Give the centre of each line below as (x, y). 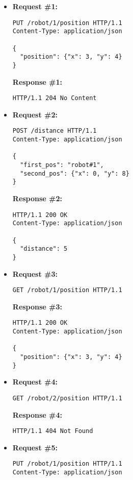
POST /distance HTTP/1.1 (55, 131)
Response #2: (37, 198)
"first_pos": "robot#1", (62, 165)
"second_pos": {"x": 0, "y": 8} (75, 173)
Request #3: (35, 273)
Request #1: (35, 6)
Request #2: (35, 114)
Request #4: (35, 382)
